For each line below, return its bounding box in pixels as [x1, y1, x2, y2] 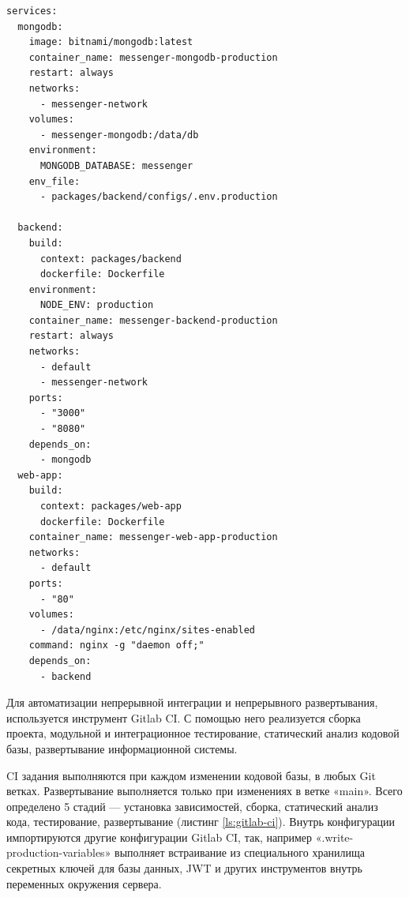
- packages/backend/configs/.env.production [39, 191, 278, 203]
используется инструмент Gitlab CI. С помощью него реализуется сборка [6, 709, 361, 726]
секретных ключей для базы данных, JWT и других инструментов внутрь [6, 860, 362, 876]
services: [6, 6, 58, 17]
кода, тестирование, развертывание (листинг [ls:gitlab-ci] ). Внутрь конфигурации [6, 813, 396, 830]
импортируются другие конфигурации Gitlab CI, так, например [6, 828, 313, 845]
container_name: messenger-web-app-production [28, 531, 278, 543]
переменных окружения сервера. [6, 875, 162, 891]
